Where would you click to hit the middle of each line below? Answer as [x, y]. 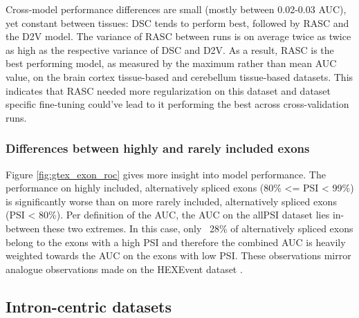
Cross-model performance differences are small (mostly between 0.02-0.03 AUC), [176, 9]
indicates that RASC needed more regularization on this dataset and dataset [168, 90]
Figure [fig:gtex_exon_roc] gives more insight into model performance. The [166, 174]
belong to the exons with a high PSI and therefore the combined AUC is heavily [176, 242]
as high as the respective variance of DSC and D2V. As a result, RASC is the [170, 49]
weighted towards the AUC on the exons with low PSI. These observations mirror [178, 255]
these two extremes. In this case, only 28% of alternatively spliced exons [198, 228]
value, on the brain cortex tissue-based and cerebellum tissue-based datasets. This [179, 76]
